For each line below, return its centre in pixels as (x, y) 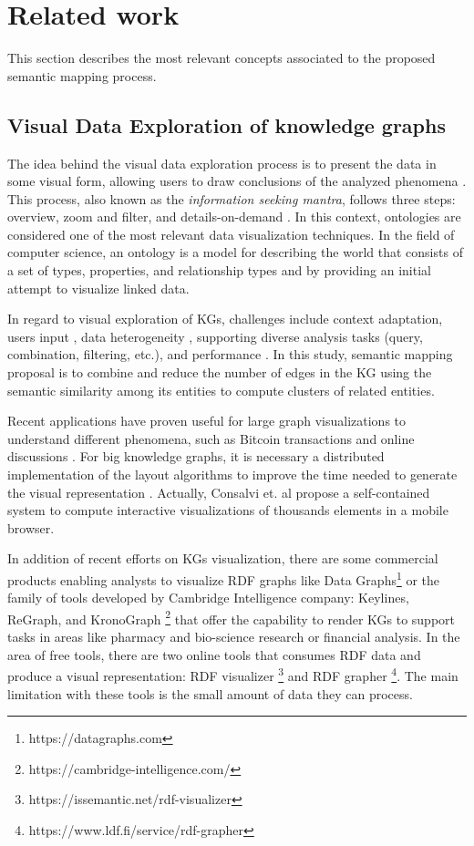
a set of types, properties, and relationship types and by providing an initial (219, 270)
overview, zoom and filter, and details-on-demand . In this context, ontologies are (234, 217)
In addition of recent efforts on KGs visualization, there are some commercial (223, 558)
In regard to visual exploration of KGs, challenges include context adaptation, (225, 319)
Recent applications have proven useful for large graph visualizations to (207, 421)
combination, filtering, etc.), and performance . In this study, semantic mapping (230, 354)
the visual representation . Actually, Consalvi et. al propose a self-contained (219, 492)
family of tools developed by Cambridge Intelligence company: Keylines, (208, 598)
